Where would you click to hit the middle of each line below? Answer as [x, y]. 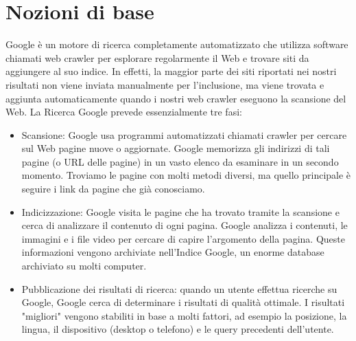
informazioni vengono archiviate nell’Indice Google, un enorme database [173, 252]
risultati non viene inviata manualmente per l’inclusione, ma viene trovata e [165, 84]
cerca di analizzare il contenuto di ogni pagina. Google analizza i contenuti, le [185, 225]
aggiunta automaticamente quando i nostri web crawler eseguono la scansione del [176, 98]
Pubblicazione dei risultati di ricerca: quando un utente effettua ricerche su [179, 288]
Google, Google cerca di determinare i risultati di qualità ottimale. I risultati [183, 302]
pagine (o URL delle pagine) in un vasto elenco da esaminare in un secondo [180, 161]
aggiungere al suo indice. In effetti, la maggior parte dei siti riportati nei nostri [171, 71]
